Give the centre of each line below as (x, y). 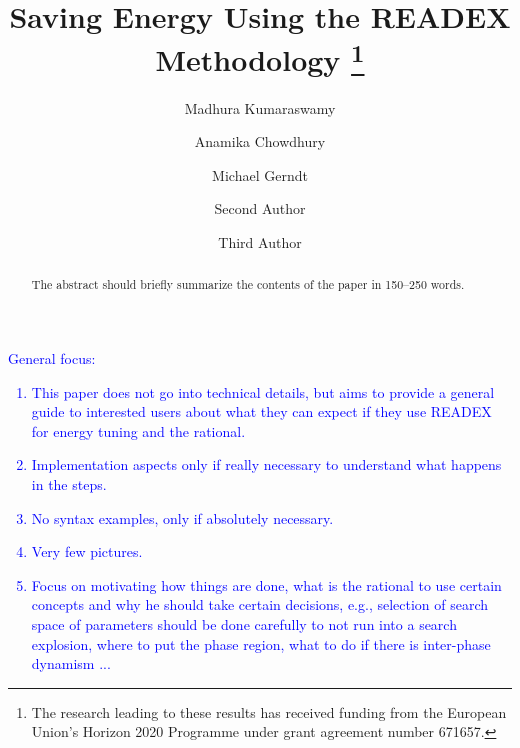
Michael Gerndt (260, 174)
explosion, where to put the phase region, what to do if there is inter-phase (261, 643)
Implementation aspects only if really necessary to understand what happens (266, 464)
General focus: (52, 358)
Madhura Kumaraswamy (260, 107)
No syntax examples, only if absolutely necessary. (182, 517)
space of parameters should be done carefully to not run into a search (244, 624)
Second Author (260, 208)
